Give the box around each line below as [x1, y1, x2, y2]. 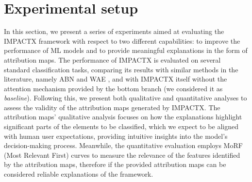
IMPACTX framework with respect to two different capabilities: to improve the [4, 35, 240, 46]
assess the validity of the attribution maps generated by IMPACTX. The [4, 102, 220, 112]
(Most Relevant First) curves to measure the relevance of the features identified [4, 149, 240, 160]
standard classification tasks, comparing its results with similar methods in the [4, 64, 238, 74]
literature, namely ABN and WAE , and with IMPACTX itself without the [4, 74, 227, 84]
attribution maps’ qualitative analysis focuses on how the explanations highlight [4, 112, 242, 122]
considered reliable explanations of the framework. [4, 169, 153, 179]
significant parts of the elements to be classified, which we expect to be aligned [4, 121, 238, 132]
